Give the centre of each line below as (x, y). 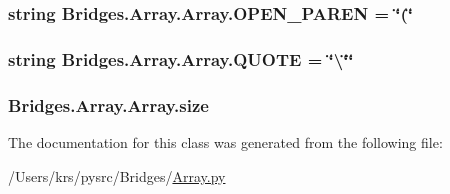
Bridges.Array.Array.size (108, 104)
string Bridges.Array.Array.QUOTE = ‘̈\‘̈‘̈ (181, 58)
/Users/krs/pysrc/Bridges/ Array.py (117, 175)
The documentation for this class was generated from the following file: (225, 141)
